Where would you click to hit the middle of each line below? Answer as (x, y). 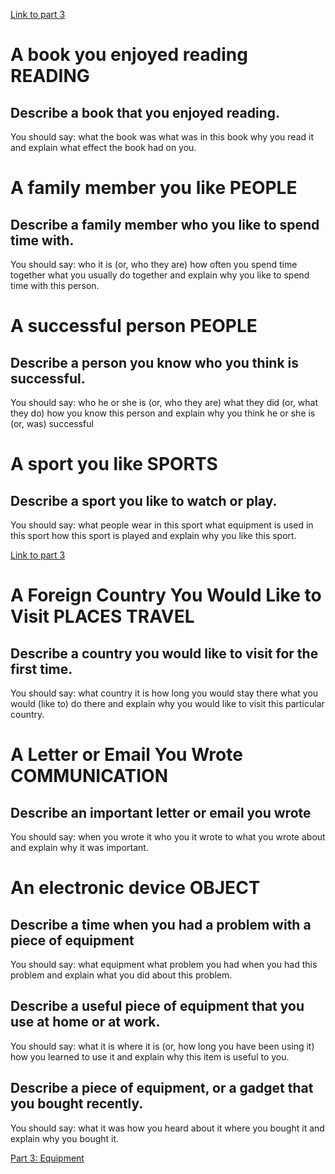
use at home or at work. (85, 1022)
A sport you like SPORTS (114, 464)
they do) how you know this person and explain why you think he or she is (163, 413)
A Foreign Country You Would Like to (166, 595)
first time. (41, 669)
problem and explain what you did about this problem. (121, 975)
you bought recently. (77, 1104)
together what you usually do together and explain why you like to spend (160, 275)
